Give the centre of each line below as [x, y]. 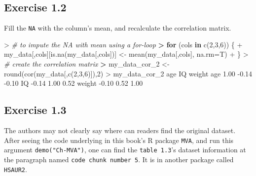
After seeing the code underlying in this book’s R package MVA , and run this [119, 140]
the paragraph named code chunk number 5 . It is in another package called [119, 159]
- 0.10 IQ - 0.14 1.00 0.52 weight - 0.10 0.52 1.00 [73, 83]
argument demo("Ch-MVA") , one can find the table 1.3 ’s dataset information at [125, 150]
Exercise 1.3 [35, 110]
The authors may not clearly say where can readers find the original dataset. [120, 130]
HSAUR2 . [16, 169]
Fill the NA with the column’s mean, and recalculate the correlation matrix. [118, 28]
